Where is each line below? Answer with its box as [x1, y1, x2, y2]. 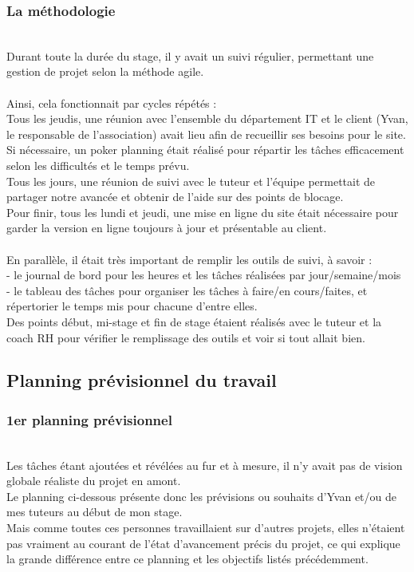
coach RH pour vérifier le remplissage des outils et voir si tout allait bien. [6, 329, 365, 345]
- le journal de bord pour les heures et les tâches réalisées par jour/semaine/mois [6, 266, 401, 283]
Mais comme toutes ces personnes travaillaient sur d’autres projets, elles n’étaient [6, 519, 405, 536]
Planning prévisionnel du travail [6, 368, 277, 393]
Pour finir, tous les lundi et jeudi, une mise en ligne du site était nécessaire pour [6, 203, 399, 220]
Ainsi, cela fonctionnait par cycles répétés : [6, 94, 217, 111]
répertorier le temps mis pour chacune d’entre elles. [6, 298, 258, 314]
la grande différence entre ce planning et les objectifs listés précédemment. [6, 550, 369, 567]
